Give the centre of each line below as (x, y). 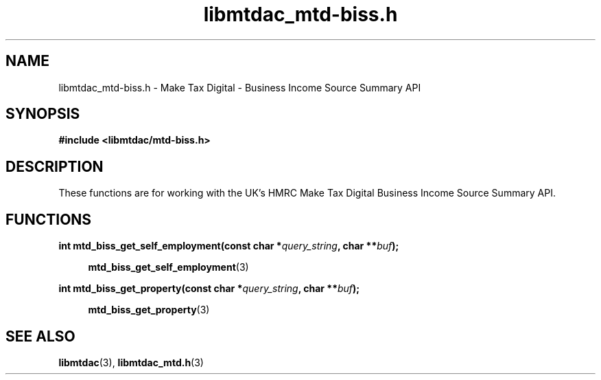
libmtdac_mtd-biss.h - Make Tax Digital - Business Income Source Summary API (240, 87)
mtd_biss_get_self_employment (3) (168, 267)
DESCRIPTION (55, 166)
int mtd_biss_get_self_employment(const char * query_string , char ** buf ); (229, 246)
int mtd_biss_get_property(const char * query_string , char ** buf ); (209, 289)
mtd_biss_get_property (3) (149, 310)
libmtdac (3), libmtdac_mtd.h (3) (131, 362)
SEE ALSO (40, 336)
